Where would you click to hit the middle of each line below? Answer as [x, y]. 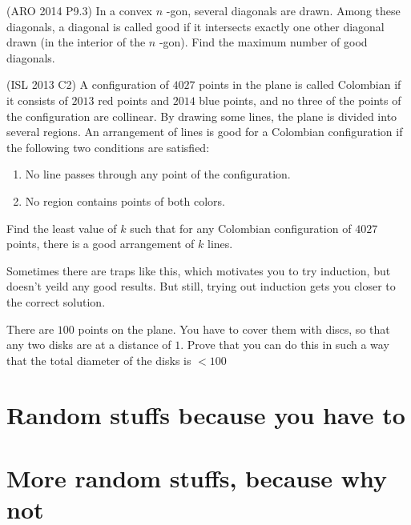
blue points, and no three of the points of [300, 100]
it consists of [37, 100]
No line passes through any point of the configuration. [158, 174]
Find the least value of [62, 228]
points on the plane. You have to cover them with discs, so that [234, 329]
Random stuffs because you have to [206, 415]
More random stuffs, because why [197, 477]
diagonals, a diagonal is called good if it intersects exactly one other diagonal [195, 26]
